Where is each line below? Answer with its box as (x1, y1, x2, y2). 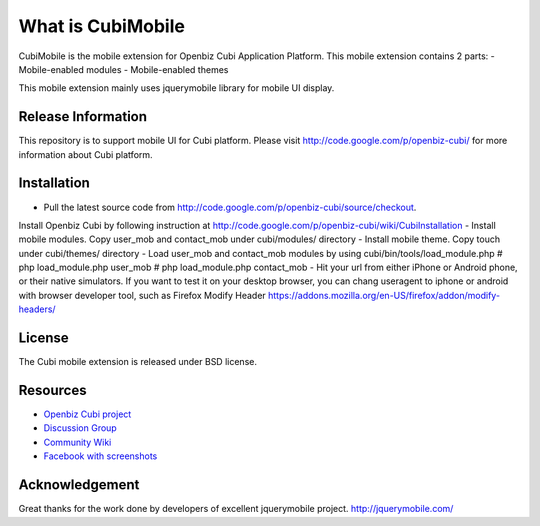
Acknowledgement (18, 476, 140, 494)
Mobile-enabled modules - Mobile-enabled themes (18, 63, 229, 75)
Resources (18, 381, 87, 399)
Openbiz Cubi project (43, 408, 132, 420)
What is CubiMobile (18, 15, 185, 37)
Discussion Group (43, 422, 117, 434)
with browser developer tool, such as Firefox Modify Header (18, 289, 267, 301)
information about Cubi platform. (18, 148, 154, 160)
